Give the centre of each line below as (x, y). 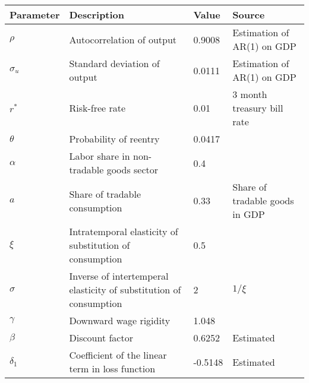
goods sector (133, 170)
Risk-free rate (97, 108)
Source (249, 15)
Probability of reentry (114, 139)
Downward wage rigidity (120, 320)
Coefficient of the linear (118, 355)
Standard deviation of (114, 63)
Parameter (35, 15)
